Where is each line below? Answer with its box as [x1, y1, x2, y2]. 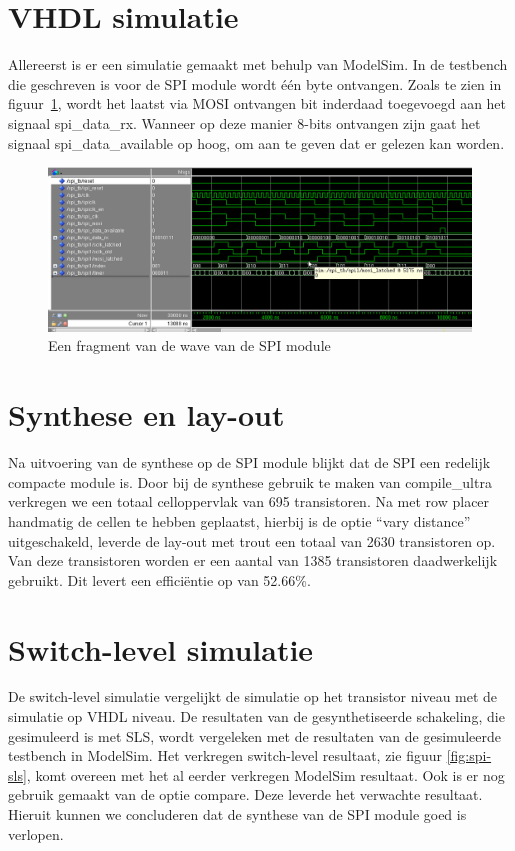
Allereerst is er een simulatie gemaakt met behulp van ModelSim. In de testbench [8, 54, 508, 75]
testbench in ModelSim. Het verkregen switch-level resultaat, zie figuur [8, 745, 442, 766]
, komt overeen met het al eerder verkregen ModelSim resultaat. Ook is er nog [26, 764, 505, 785]
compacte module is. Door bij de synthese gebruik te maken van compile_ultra [8, 471, 492, 492]
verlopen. [8, 823, 64, 844]
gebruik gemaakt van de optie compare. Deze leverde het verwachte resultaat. [8, 784, 483, 805]
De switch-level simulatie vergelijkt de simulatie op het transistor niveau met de [8, 686, 498, 707]
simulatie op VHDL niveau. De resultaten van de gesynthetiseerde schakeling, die [8, 706, 505, 727]
